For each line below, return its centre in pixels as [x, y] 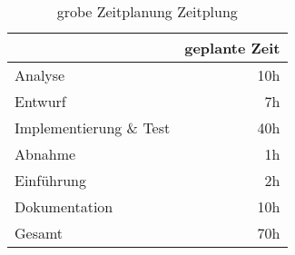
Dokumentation [64, 206]
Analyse [40, 75]
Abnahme [45, 154]
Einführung [50, 180]
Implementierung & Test [93, 127]
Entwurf [40, 101]
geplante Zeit [232, 48]
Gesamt [39, 233]
